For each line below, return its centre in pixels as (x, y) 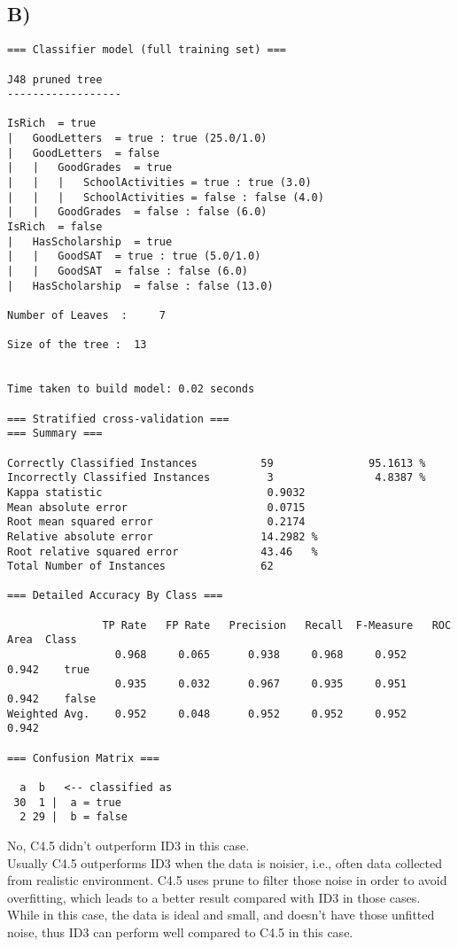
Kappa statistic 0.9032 (156, 492)
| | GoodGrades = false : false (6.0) (137, 212)
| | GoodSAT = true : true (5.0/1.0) (134, 256)
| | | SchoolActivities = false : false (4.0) (166, 197)
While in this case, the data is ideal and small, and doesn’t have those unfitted (221, 915)
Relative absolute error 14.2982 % (163, 536)
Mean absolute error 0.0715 (156, 507)
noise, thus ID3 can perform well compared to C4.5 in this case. (180, 931)
